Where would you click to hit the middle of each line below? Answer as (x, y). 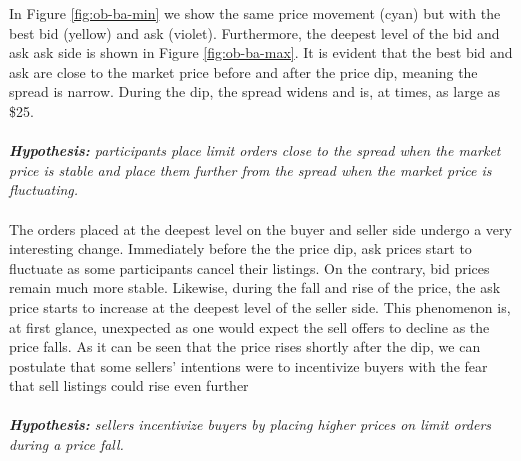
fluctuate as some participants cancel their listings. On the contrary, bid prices (249, 267)
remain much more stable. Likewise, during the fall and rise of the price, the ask (255, 287)
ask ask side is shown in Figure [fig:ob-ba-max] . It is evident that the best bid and (261, 52)
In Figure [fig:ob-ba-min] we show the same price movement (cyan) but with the (255, 13)
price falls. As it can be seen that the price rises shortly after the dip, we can (245, 346)
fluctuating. (44, 189)
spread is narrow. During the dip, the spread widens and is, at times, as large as (255, 91)
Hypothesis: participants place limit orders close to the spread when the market (255, 150)
